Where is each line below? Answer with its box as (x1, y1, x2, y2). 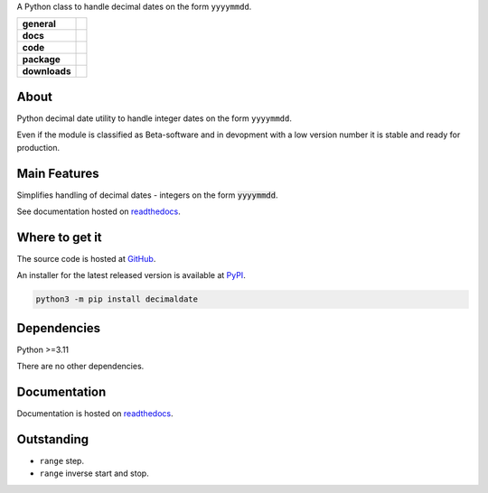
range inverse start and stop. (39, 468, 149, 479)
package (22, 53, 61, 66)
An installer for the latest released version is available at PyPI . (16, 270, 246, 281)
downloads (22, 65, 71, 78)
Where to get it (16, 229, 103, 245)
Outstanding (16, 432, 89, 447)
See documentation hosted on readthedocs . (16, 206, 181, 217)
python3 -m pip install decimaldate (35, 294, 199, 304)
